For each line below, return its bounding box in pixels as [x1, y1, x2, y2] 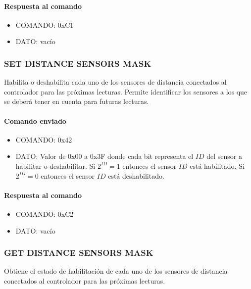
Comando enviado [4, 115, 66, 126]
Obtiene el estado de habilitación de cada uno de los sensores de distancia [4, 266, 228, 276]
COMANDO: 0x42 [15, 134, 72, 144]
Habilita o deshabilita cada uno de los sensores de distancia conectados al [4, 77, 227, 87]
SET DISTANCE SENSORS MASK [4, 57, 151, 69]
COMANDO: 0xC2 [15, 208, 74, 219]
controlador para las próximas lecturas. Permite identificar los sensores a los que [4, 86, 248, 96]
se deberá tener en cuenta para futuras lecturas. [4, 96, 149, 106]
